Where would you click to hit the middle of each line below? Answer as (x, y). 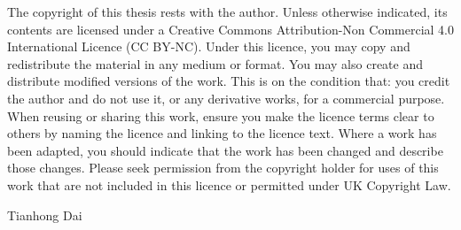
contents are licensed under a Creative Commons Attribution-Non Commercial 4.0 (230, 29)
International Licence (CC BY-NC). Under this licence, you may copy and (209, 46)
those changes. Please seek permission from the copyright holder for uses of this (223, 168)
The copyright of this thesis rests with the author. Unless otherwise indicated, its (227, 11)
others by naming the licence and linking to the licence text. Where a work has (222, 133)
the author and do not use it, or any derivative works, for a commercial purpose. (226, 98)
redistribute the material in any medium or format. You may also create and (215, 63)
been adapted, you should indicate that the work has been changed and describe (225, 150)
